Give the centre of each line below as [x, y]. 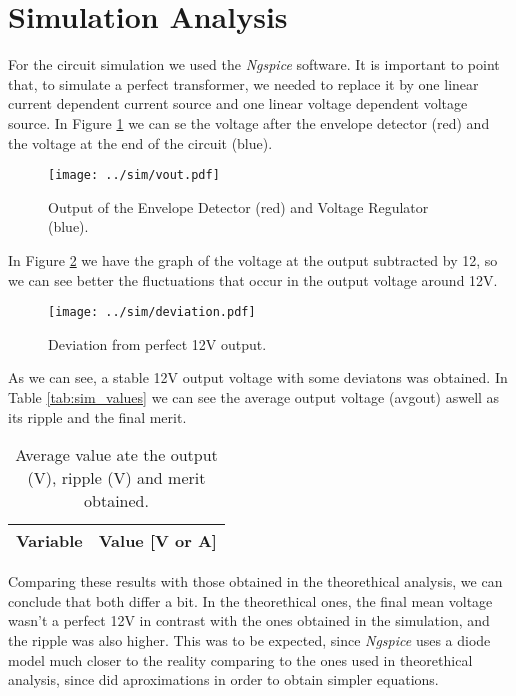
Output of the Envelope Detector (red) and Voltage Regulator [238, 206]
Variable [49, 541]
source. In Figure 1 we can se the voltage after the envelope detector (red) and [249, 122]
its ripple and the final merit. [97, 416]
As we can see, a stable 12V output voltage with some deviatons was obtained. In [258, 377]
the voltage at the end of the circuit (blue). [140, 142]
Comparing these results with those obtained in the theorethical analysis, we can [255, 581]
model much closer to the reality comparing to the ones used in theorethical [240, 659]
